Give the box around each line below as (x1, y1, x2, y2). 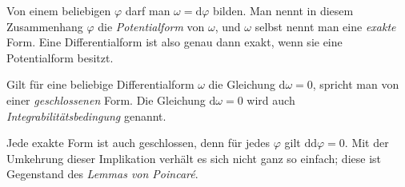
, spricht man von (312, 76, 399, 93)
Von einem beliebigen (6, 2, 111, 18)
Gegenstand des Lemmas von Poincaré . (6, 165, 198, 182)
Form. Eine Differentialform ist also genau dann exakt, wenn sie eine (6, 34, 343, 50)
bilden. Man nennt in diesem (213, 2, 354, 18)
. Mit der (344, 134, 389, 151)
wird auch (247, 91, 295, 108)
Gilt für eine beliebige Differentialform (6, 76, 194, 93)
